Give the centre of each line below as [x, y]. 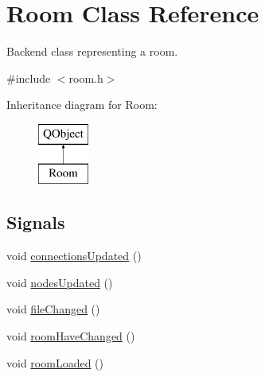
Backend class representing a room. [92, 51]
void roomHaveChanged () [71, 336]
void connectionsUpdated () [74, 256]
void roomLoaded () [55, 362]
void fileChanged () [53, 309]
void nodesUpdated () [60, 282]
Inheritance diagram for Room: [82, 105]
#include [29, 78]
